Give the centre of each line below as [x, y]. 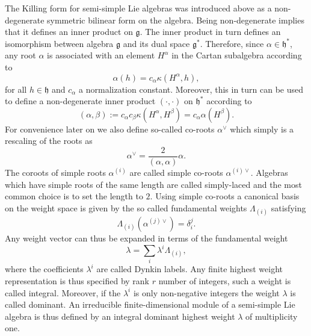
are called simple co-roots [176, 172]
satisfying [288, 207]
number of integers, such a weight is [225, 280]
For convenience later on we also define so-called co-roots [110, 129]
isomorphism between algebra [59, 43]
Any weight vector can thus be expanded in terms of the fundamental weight [146, 238]
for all [16, 89]
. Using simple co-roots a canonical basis [225, 196]
